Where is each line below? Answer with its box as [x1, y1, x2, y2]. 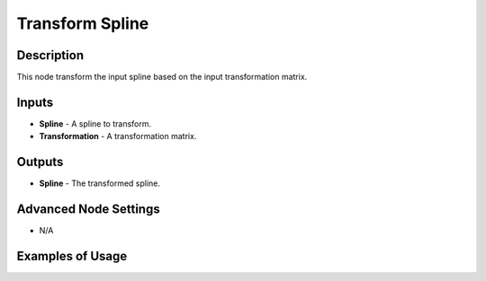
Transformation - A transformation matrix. [39, 131, 197, 142]
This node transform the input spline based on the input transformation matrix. [16, 72, 308, 83]
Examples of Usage [16, 248, 128, 264]
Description [16, 48, 85, 63]
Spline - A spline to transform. [39, 118, 152, 129]
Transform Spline [16, 13, 149, 33]
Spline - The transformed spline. [39, 178, 161, 189]
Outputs [16, 154, 64, 170]
